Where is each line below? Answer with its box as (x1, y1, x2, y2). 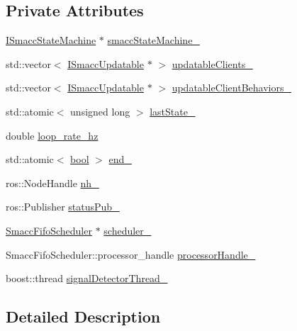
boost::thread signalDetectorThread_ (6, 271, 168, 286)
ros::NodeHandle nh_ (6, 175, 99, 190)
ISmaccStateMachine (6, 33, 96, 47)
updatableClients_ (172, 56, 253, 71)
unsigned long (70, 103, 130, 118)
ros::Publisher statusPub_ (6, 199, 120, 214)
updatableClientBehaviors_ (172, 80, 291, 95)
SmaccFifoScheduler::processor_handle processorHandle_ (6, 247, 256, 262)
